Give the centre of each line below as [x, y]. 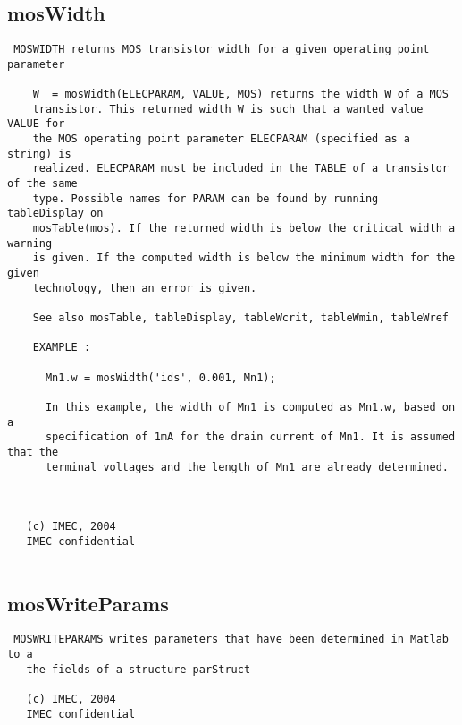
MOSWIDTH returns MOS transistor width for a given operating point [222, 50]
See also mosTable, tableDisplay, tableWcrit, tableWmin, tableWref [240, 318]
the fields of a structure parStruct [139, 669]
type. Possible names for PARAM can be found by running [206, 198]
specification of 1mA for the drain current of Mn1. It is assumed [250, 437]
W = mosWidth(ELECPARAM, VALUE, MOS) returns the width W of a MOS [240, 94]
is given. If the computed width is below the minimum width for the [244, 258]
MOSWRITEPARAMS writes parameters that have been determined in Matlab [231, 640]
